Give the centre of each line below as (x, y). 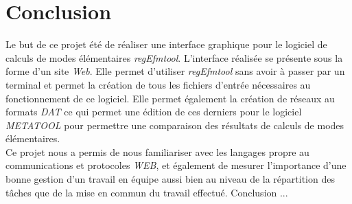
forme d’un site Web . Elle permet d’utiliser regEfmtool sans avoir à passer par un (175, 71)
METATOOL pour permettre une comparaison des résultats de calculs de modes (175, 125)
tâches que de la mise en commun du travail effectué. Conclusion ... (147, 192)
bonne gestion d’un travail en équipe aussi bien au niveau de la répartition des (170, 179)
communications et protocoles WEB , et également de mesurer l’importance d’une (176, 165)
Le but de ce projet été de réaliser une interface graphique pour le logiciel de (166, 44)
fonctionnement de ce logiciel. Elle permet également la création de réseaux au (170, 98)
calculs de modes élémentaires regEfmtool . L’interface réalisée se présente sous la (174, 57)
